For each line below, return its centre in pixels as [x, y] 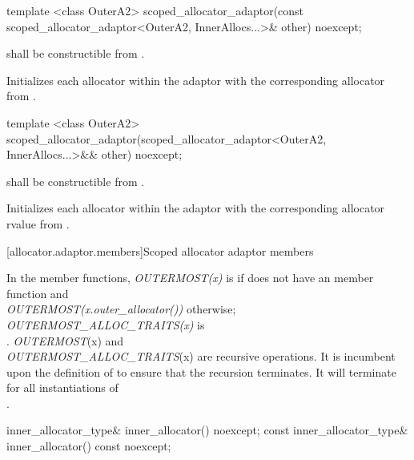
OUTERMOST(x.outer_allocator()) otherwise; [121, 309]
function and [38, 293]
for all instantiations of [62, 387]
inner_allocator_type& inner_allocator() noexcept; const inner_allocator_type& [207, 430]
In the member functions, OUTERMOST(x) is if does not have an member [190, 278]
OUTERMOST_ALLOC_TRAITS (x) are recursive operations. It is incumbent [201, 356]
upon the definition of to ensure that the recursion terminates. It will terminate [201, 371]
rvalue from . [38, 223]
